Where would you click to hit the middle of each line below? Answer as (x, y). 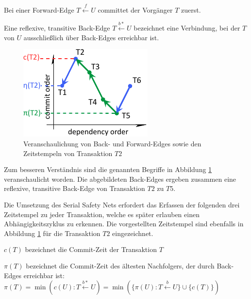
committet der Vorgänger (135, 9)
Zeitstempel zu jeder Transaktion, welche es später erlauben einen (102, 214)
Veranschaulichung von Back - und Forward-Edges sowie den (112, 143)
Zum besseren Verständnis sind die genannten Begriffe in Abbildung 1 (108, 169)
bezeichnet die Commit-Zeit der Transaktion (91, 249)
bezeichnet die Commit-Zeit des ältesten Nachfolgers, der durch (120, 265)
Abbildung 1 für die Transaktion (52, 233)
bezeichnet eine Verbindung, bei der (187, 28)
